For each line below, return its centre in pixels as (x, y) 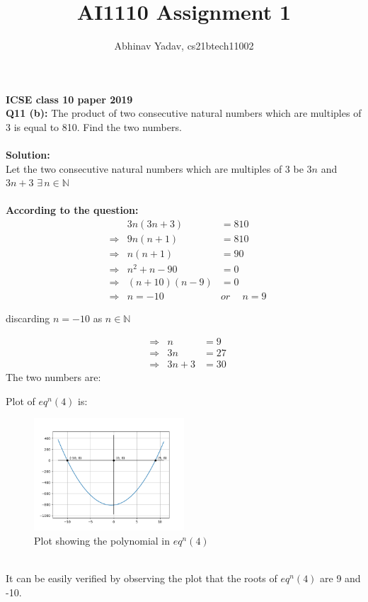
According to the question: (72, 210)
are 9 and (340, 578)
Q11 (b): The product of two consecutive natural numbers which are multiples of (184, 113)
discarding (28, 318)
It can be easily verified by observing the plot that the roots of (142, 578)
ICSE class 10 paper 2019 (69, 99)
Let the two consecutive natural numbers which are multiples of (144, 168)
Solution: (28, 155)
